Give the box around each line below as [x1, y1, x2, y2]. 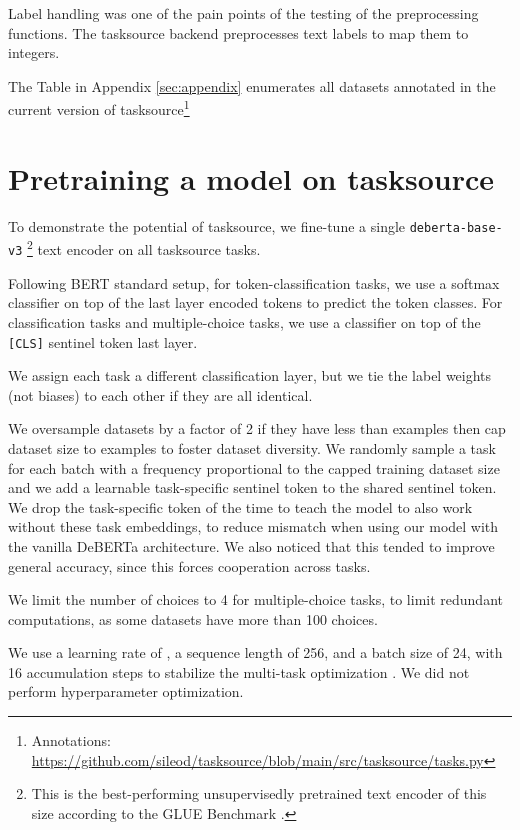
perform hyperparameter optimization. [8, 681, 244, 702]
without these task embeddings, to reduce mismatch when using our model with [8, 516, 499, 537]
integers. [8, 42, 60, 63]
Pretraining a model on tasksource [8, 157, 495, 198]
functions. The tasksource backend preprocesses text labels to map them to [8, 22, 469, 43]
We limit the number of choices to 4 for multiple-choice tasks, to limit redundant [8, 589, 503, 610]
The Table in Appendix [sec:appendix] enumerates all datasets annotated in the [8, 75, 496, 96]
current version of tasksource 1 [8, 96, 190, 120]
